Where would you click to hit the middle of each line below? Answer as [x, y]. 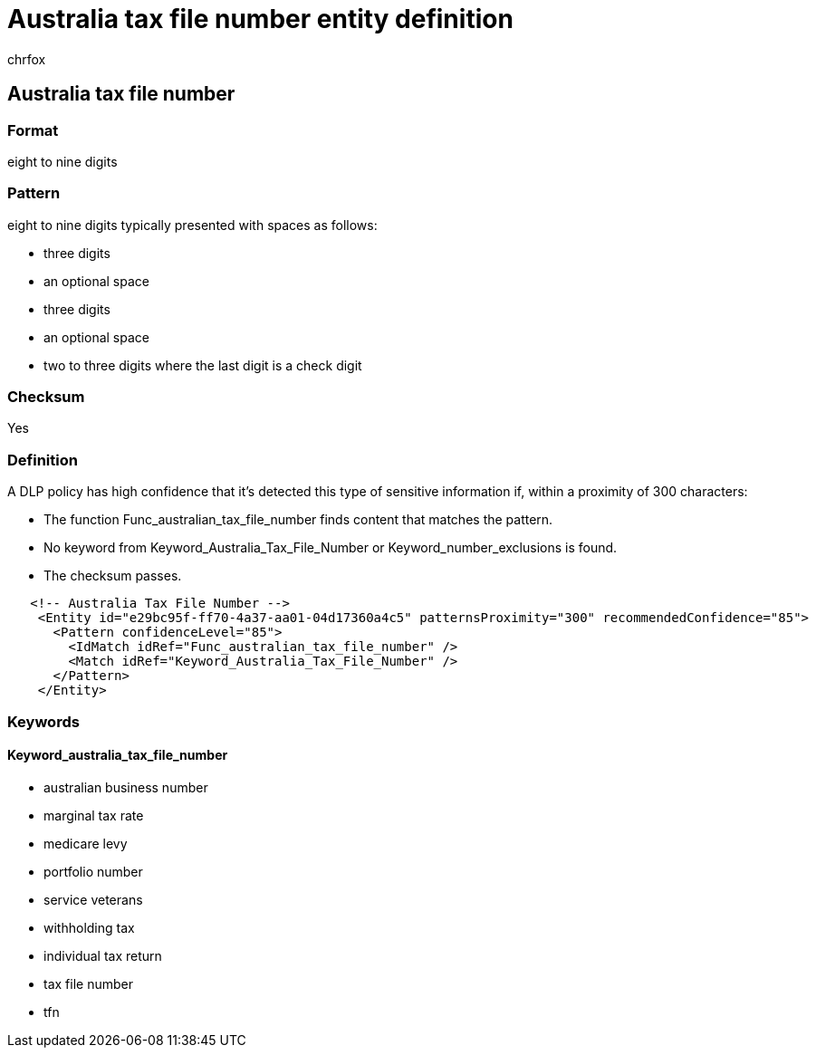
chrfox [27, 59]
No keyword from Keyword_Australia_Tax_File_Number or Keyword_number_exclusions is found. [331, 548]
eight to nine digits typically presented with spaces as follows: [192, 225]
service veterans [93, 899]
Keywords [43, 721]
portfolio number [93, 871]
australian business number [126, 787]
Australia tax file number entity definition [260, 19]
